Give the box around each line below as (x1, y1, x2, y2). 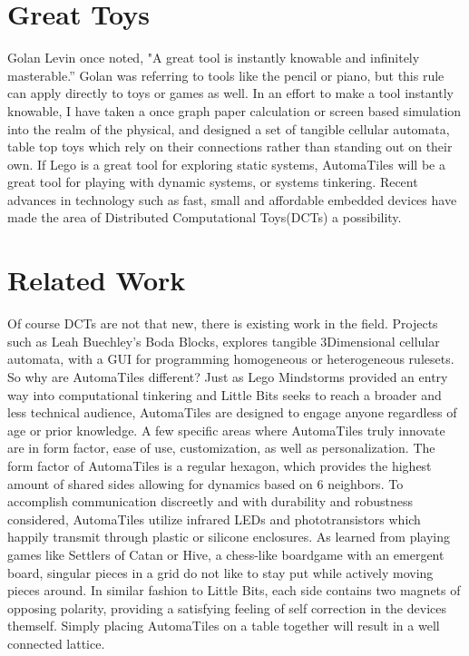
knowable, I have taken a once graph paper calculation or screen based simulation (7, 101, 462, 120)
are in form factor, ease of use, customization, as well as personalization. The (7, 438, 435, 457)
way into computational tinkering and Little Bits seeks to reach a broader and (7, 385, 442, 404)
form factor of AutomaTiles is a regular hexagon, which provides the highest (7, 455, 432, 475)
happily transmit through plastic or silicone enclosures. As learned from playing (7, 527, 451, 546)
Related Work (7, 261, 186, 299)
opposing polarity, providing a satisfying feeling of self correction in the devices (7, 598, 446, 617)
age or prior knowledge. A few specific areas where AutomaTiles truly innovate (7, 420, 445, 439)
